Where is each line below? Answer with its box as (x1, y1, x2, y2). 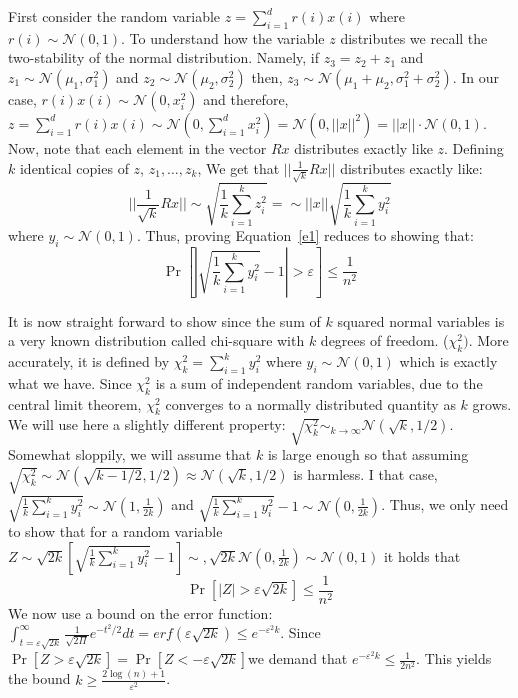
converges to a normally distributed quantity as (165, 393, 456, 414)
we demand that (248, 648, 348, 669)
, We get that (197, 157, 280, 178)
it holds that (383, 545, 461, 566)
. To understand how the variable (121, 27, 325, 48)
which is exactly (399, 351, 498, 372)
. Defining (444, 137, 504, 158)
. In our (452, 66, 500, 87)
